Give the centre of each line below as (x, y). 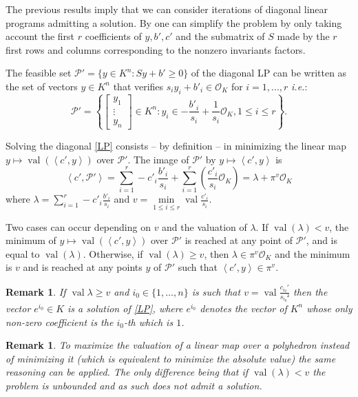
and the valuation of (204, 226)
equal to (23, 253)
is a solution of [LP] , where (125, 308)
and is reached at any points (83, 267)
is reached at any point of (239, 240)
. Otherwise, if (113, 253)
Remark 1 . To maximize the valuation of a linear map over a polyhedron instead (178, 345)
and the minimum (313, 253)
